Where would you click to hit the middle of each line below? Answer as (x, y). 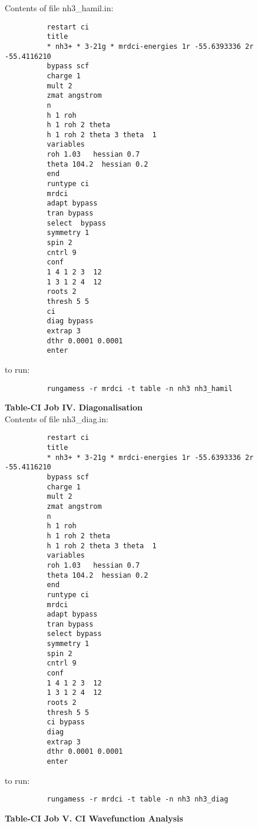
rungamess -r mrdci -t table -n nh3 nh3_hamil (140, 388)
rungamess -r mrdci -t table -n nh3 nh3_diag (138, 799)
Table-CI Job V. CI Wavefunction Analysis (94, 818)
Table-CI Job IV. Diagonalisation (74, 407)
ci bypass (66, 722)
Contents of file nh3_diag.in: (57, 418)
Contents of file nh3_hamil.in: (59, 8)
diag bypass (70, 321)
